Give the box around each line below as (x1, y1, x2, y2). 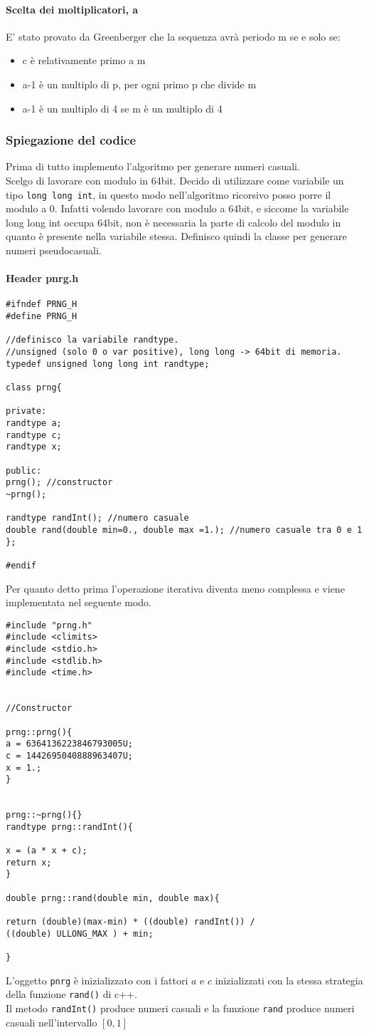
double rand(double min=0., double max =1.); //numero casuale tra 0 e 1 (6, 524, 363, 535)
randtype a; (6, 417, 62, 428)
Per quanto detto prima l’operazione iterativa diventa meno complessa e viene (6, 581, 345, 595)
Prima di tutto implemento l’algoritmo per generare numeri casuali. (6, 159, 300, 174)
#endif (6, 560, 36, 571)
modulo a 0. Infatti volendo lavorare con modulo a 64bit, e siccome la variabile (6, 201, 349, 216)
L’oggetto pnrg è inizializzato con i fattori (6, 972, 188, 987)
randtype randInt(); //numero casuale (6, 513, 189, 524)
